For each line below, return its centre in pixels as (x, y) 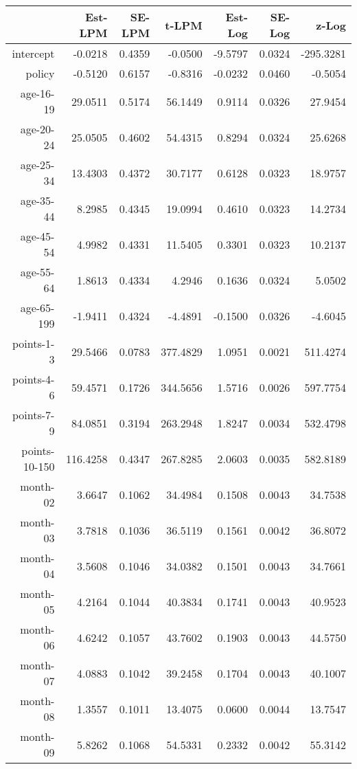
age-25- (37, 165)
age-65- (37, 308)
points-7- (33, 415)
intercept (33, 53)
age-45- (37, 236)
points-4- (33, 379)
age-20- (37, 129)
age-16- (37, 93)
